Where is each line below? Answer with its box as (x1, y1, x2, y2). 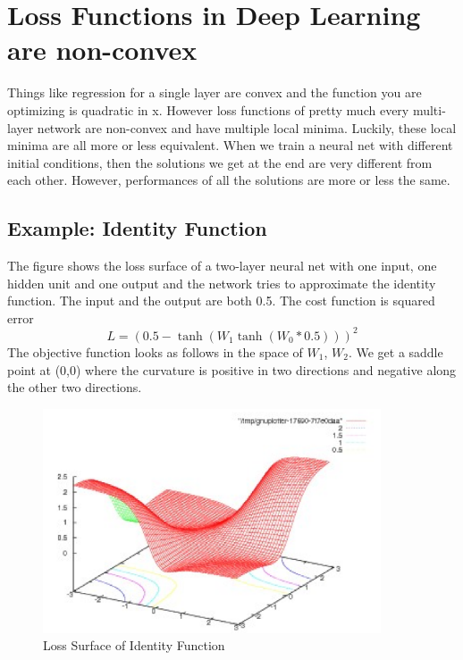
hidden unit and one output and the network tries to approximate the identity (7, 273, 436, 292)
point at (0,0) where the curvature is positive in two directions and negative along (7, 360, 457, 379)
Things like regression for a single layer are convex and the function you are (7, 83, 422, 102)
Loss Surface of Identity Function (43, 636, 225, 655)
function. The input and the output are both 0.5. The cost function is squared (7, 291, 435, 310)
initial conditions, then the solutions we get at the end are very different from (7, 153, 433, 171)
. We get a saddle (348, 342, 443, 361)
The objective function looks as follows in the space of (7, 342, 303, 361)
